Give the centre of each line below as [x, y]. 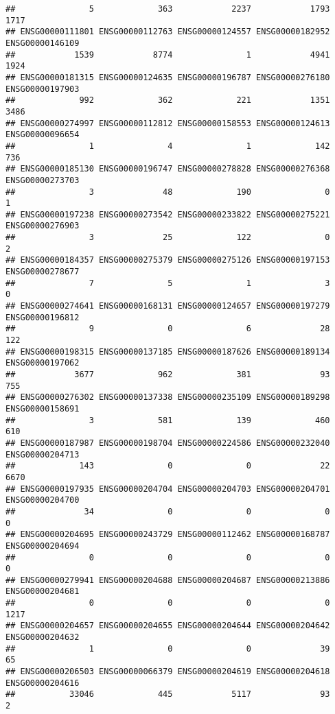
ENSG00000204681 [43, 592]
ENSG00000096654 [43, 135]
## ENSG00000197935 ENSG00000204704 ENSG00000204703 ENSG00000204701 [168, 489]
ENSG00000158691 [43, 408]
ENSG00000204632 [43, 638]
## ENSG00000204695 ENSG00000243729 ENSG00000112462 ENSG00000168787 [168, 535]
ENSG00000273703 [43, 180]
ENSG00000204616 [43, 683]
